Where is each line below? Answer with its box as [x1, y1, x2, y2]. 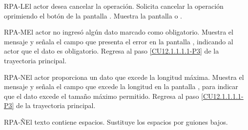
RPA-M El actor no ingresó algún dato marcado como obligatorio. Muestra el [4, 27, 233, 37]
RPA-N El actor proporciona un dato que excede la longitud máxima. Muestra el [4, 72, 244, 82]
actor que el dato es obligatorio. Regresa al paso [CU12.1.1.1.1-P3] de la [4, 46, 219, 56]
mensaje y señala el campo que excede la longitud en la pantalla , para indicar [4, 81, 238, 92]
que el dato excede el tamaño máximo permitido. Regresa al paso [4, 91, 199, 101]
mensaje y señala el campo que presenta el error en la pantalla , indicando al [4, 36, 233, 46]
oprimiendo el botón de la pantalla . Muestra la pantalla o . [4, 10, 182, 20]
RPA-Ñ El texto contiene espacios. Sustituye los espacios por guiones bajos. [4, 116, 228, 127]
